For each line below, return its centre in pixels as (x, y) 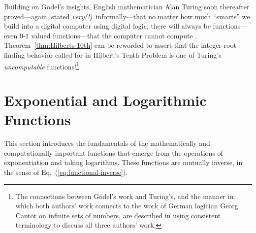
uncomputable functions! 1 (42, 66)
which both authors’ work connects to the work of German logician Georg (127, 206)
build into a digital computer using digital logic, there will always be (107, 26)
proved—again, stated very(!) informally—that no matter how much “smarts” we (127, 16)
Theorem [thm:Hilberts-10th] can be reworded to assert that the (101, 45)
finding (15, 54)
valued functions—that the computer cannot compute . (114, 35)
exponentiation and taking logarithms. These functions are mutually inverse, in (123, 162)
